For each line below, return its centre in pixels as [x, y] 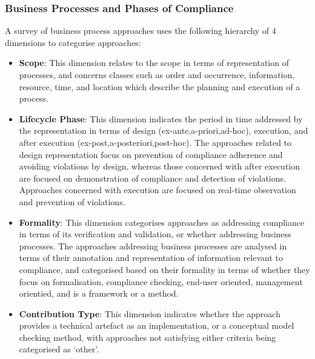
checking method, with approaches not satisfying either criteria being [148, 337]
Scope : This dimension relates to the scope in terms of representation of [154, 63]
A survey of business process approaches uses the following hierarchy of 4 [141, 31]
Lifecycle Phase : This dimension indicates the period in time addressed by [161, 118]
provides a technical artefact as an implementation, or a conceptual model [157, 325]
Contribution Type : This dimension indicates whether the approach [150, 313]
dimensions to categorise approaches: [73, 42]
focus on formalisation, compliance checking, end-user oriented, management [161, 281]
